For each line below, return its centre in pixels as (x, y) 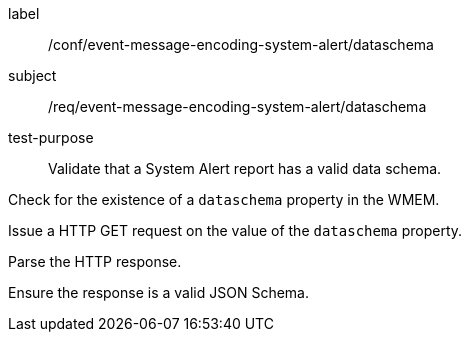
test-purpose (51, 137)
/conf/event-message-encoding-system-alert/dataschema (241, 44)
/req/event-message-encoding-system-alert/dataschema (237, 106)
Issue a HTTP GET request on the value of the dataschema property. (235, 230)
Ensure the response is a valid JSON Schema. (158, 292)
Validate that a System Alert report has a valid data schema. (245, 168)
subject (32, 75)
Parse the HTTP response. (95, 261)
